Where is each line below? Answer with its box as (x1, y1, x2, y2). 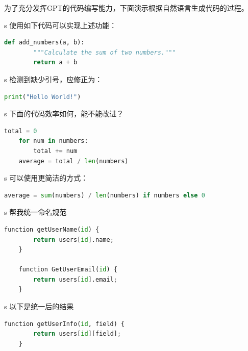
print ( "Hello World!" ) (4, 93, 81, 101)
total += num (33, 147, 78, 155)
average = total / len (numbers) (18, 157, 129, 165)
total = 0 (4, 127, 37, 135)
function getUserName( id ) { (4, 225, 100, 233)
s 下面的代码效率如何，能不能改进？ (4, 108, 124, 119)
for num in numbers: (18, 137, 88, 145)
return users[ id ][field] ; (33, 330, 121, 338)
